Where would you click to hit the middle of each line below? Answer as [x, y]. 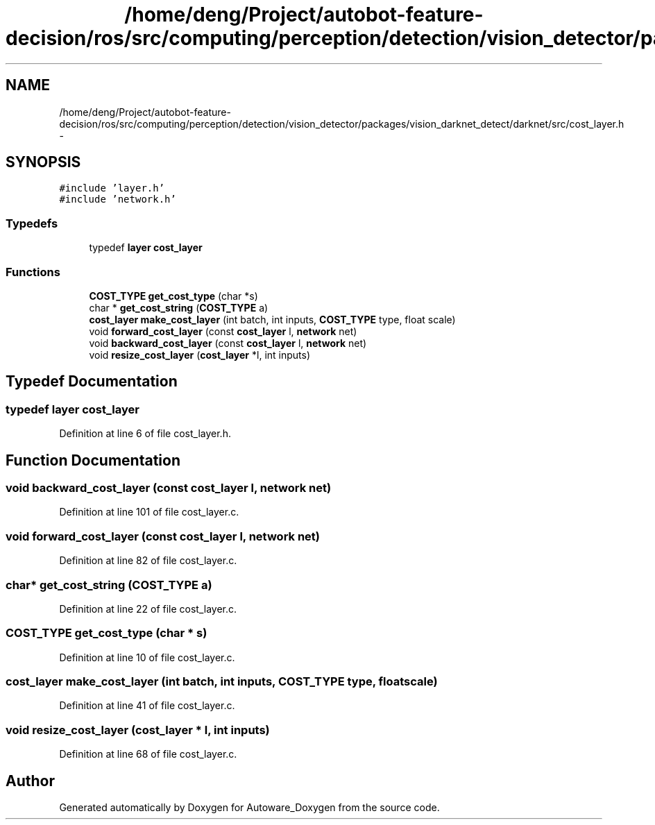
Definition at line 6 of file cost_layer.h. [145, 434]
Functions [33, 272]
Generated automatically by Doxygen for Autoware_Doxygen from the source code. [249, 807]
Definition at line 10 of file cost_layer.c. [147, 657]
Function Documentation [93, 460]
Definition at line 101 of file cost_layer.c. [149, 512]
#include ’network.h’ [118, 199]
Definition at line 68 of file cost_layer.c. [148, 754]
